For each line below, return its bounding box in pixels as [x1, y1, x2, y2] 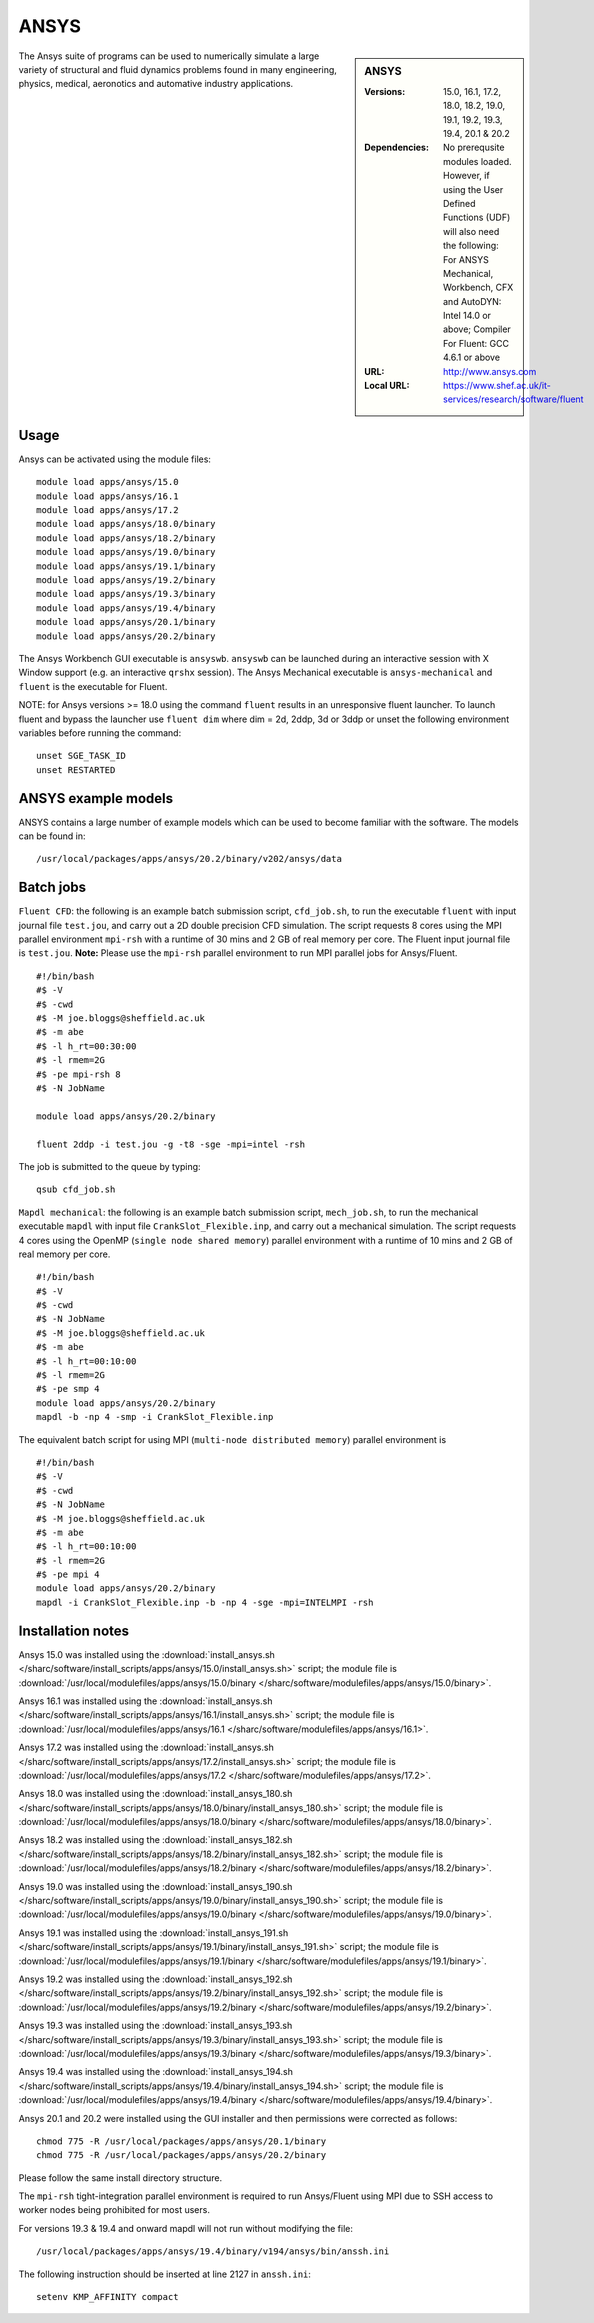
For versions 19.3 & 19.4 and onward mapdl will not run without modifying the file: [18, 2222, 354, 2234]
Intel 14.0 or [443, 310, 492, 322]
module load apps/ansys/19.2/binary [36, 575, 216, 586]
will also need [443, 225, 500, 237]
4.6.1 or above [443, 351, 500, 364]
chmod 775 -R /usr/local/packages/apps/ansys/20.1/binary [36, 2135, 327, 2147]
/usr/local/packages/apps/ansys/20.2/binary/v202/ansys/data [36, 853, 342, 865]
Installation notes [18, 1622, 130, 1639]
